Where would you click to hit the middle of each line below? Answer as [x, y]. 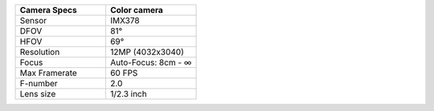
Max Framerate [49, 73]
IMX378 [125, 20]
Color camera [137, 10]
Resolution [40, 52]
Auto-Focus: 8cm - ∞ [151, 62]
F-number [39, 83]
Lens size [38, 94]
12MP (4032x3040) [147, 52]
